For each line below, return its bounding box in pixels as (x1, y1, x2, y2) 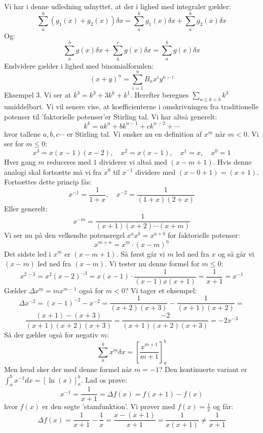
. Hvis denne (213, 156, 252, 167)
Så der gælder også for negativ (4, 329, 99, 339)
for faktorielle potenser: (168, 230, 240, 240)
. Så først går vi (116, 248, 165, 259)
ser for (4, 138, 24, 149)
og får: (213, 401, 233, 412)
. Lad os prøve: (81, 374, 127, 385)
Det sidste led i (4, 248, 51, 259)
